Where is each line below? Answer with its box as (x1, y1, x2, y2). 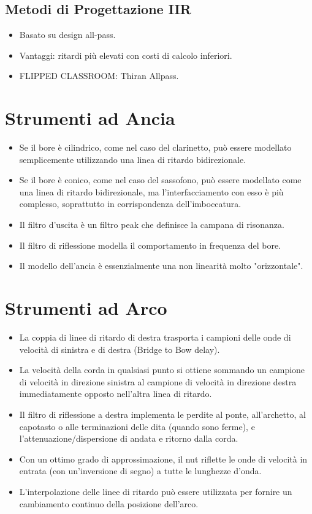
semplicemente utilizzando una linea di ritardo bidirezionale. (19, 153, 246, 165)
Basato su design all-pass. (19, 28, 116, 41)
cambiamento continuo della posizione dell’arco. (19, 497, 199, 510)
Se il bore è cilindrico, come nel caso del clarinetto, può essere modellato (19, 141, 292, 154)
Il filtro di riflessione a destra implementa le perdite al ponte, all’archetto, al (19, 407, 306, 420)
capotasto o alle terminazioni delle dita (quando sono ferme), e (19, 420, 255, 433)
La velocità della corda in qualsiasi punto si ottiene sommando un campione (19, 363, 305, 376)
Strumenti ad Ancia (5, 105, 175, 130)
